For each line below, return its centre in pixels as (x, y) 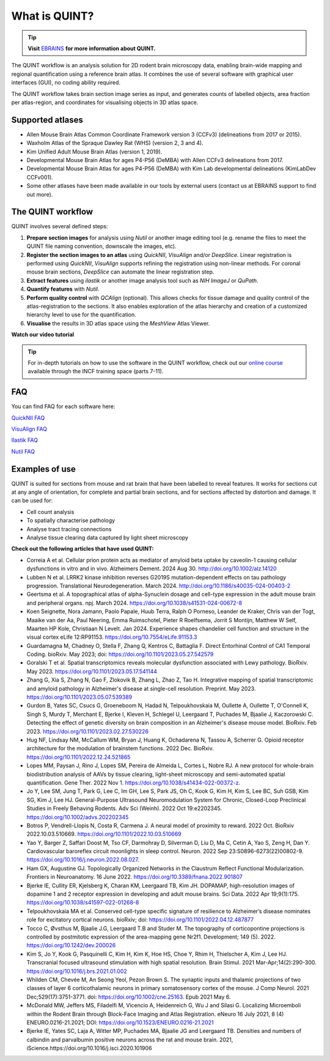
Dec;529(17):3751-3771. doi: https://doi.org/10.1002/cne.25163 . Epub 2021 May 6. (129, 997)
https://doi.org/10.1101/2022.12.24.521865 (79, 757)
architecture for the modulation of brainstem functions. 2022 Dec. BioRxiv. (120, 748)
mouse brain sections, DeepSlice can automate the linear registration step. (120, 272)
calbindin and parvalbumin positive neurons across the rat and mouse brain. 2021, (130, 1040)
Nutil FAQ (23, 451)
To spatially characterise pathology (71, 521)
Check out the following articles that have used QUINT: (82, 549)
